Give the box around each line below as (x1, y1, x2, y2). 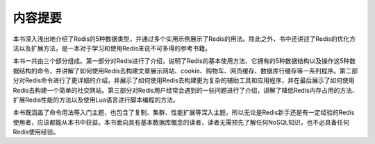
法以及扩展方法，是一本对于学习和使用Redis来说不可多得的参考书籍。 (12, 44, 212, 52)
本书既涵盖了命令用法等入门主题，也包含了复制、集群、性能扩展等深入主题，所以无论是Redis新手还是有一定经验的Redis (12, 108, 355, 117)
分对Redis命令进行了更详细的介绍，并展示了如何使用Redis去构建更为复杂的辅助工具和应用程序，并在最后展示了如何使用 (12, 76, 355, 84)
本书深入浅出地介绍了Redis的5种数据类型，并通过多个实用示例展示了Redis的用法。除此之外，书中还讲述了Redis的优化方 (12, 35, 356, 43)
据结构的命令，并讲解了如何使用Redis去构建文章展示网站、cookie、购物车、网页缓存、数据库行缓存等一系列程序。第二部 (12, 66, 358, 75)
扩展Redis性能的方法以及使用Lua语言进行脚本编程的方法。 (12, 96, 180, 104)
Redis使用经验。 (12, 128, 60, 136)
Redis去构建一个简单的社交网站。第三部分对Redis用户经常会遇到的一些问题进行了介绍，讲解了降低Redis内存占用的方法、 (12, 86, 358, 94)
